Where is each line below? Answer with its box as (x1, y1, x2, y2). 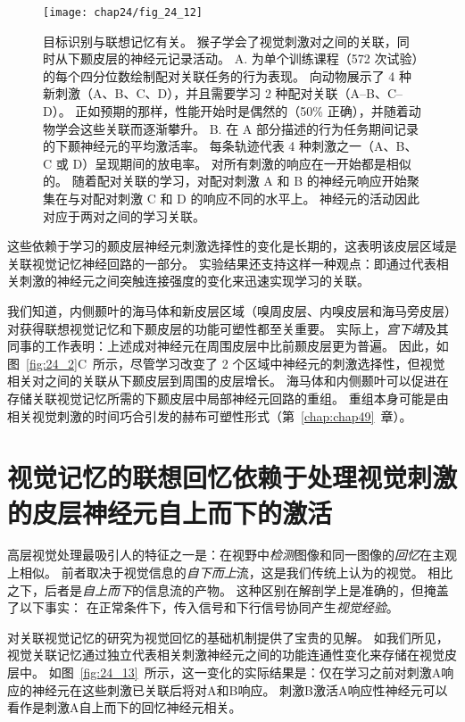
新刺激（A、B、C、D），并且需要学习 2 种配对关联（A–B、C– (43, 84, 403, 103)
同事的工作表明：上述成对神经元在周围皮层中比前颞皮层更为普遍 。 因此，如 (7, 336, 449, 355)
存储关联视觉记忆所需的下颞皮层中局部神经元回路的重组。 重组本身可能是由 (7, 388, 449, 407)
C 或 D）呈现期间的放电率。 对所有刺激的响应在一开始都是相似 (43, 154, 411, 172)
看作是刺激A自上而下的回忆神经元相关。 (7, 698, 242, 717)
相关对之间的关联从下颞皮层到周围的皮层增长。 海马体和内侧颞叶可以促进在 (7, 371, 449, 390)
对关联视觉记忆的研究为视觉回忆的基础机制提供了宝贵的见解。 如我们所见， (7, 627, 449, 646)
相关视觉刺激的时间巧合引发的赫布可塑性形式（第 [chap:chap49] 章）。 (7, 406, 412, 425)
